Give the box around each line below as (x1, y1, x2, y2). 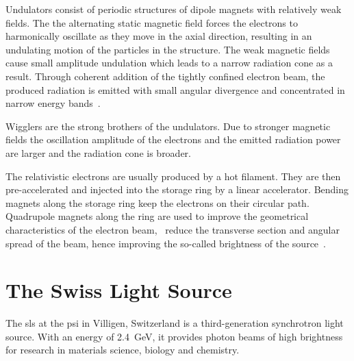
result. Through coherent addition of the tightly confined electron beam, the (5, 69, 325, 83)
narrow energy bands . (5, 96, 101, 110)
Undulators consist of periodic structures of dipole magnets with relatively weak (5, 2, 342, 16)
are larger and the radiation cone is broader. (5, 145, 191, 160)
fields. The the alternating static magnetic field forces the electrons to (5, 15, 298, 29)
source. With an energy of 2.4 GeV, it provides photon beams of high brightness (5, 329, 343, 343)
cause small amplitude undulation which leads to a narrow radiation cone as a (5, 55, 333, 70)
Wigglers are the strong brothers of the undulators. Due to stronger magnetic (5, 119, 331, 133)
